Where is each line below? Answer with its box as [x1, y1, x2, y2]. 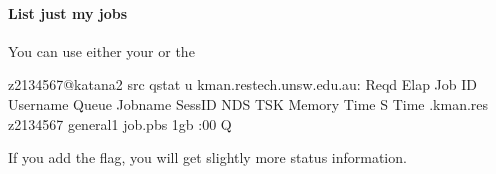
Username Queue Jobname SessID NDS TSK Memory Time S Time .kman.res [8, 93, 489, 114]
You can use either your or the [8, 40, 195, 61]
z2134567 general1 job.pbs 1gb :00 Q [8, 113, 232, 134]
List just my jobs [8, 2, 128, 23]
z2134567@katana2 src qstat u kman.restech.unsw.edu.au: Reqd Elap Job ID [8, 74, 478, 95]
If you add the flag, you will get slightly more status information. [8, 147, 407, 168]
